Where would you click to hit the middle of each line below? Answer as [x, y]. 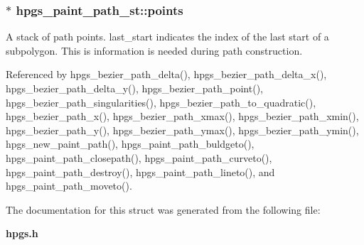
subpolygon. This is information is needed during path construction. [154, 50]
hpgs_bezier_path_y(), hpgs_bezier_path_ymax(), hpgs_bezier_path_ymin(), [182, 130]
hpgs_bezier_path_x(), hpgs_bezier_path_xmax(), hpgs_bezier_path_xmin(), [182, 116]
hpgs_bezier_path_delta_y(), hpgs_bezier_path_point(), [134, 88]
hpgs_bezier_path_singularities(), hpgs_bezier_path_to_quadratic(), [161, 102]
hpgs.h [22, 233]
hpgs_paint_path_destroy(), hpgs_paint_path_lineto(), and [140, 171]
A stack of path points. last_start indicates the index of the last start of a [167, 37]
